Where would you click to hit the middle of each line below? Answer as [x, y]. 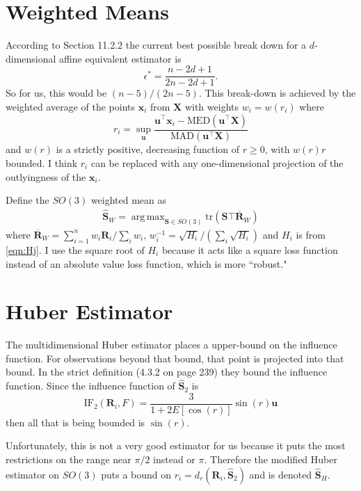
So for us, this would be [56, 93]
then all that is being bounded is [75, 422]
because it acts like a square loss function [250, 249]
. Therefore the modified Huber [271, 459]
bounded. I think [42, 163]
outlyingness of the [46, 176]
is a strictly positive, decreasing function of [148, 149]
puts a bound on [136, 474]
